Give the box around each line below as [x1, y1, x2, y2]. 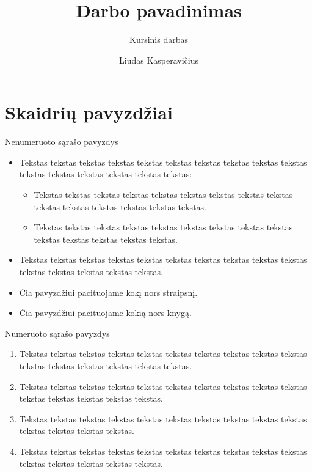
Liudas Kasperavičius [119, 53, 198, 66]
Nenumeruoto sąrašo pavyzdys [5, 135, 118, 148]
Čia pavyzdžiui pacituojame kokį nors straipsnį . [19, 286, 198, 298]
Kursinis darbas [129, 33, 188, 46]
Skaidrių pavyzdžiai [5, 100, 173, 125]
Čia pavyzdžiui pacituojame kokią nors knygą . [19, 306, 192, 319]
